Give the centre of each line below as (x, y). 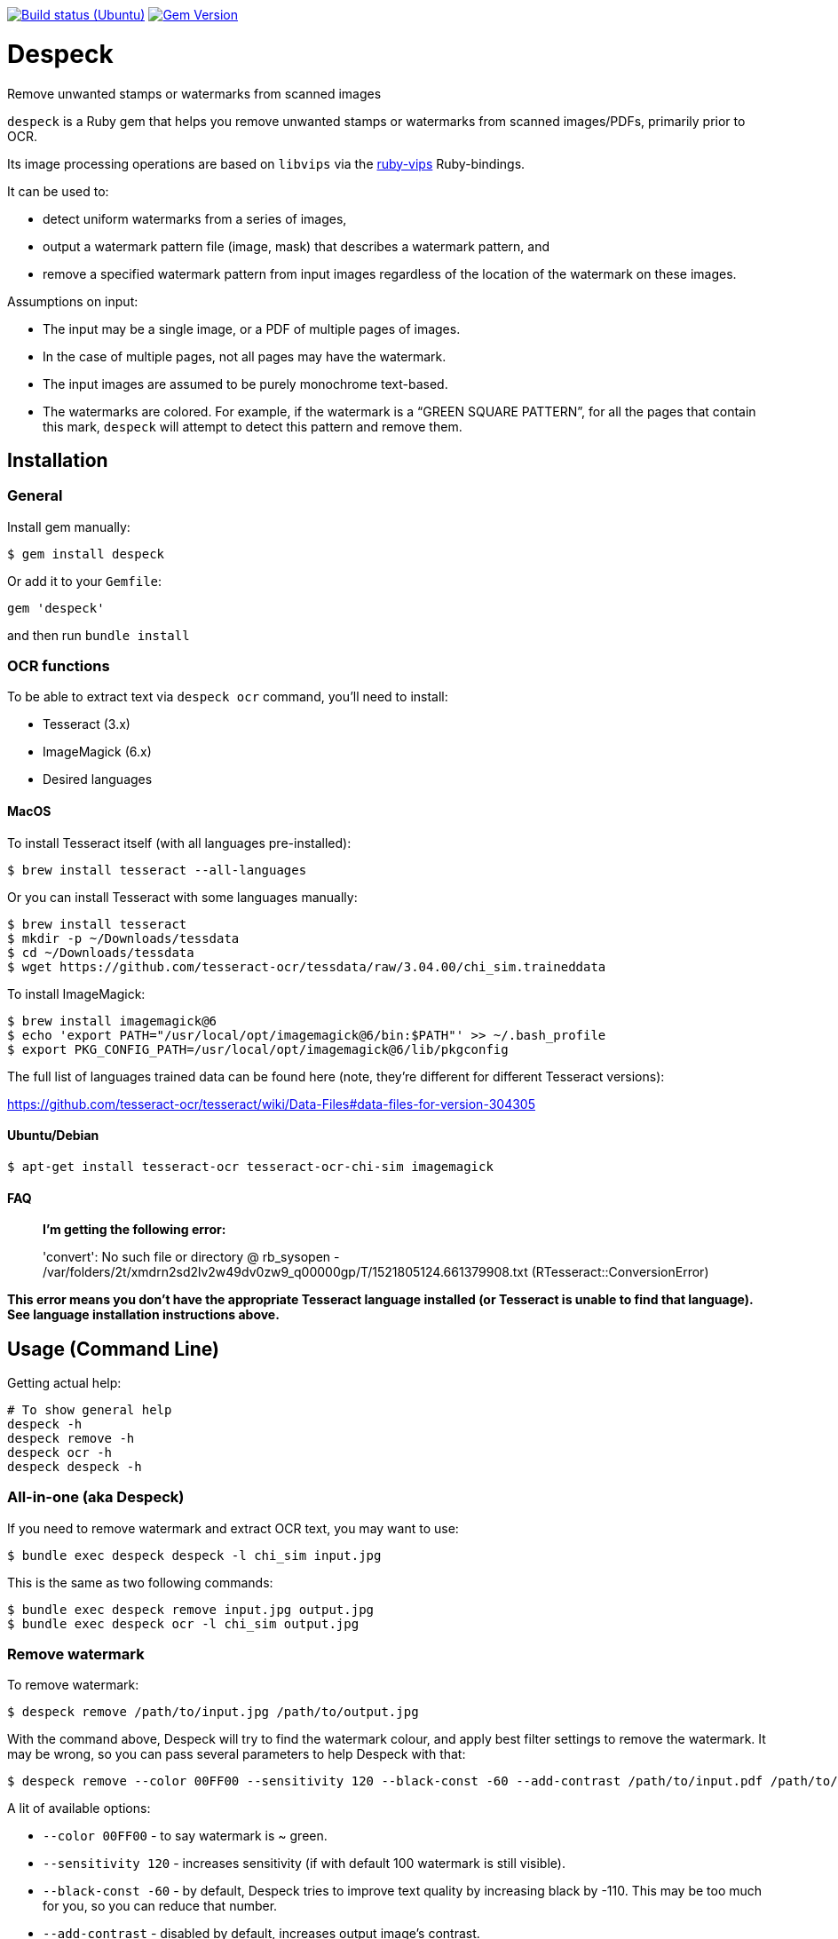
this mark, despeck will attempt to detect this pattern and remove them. (253, 426)
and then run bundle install (99, 635)
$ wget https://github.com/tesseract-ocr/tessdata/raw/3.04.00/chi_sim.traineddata (307, 966)
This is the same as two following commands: (140, 1582)
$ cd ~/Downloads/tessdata (101, 952)
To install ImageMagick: (76, 993)
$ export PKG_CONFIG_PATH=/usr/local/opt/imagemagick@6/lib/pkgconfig (258, 1049)
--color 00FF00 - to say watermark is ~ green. (185, 1836)
